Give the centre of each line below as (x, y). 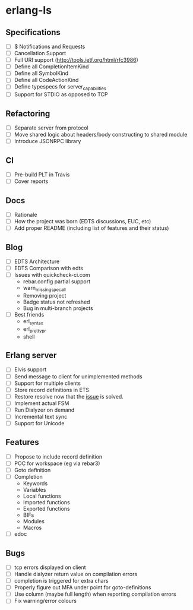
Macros (32, 528)
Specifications (33, 32)
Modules (34, 521)
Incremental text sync (41, 416)
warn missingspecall (44, 289)
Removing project (45, 295)
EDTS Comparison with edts (49, 268)
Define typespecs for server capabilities (60, 88)
